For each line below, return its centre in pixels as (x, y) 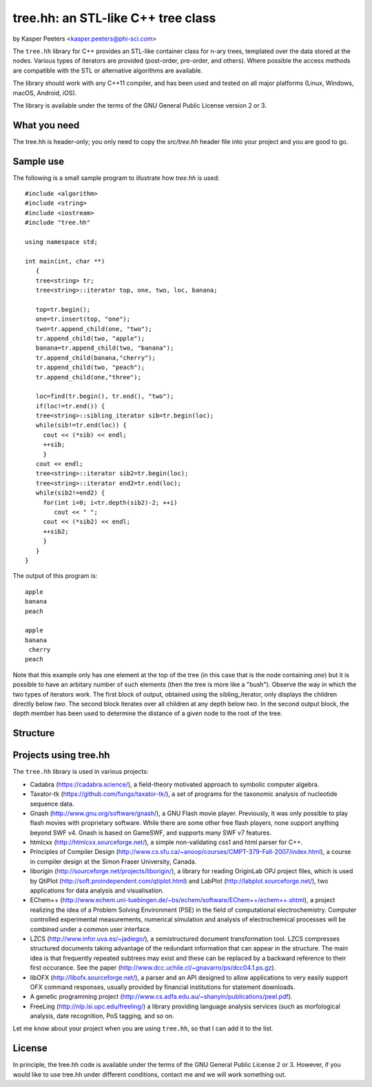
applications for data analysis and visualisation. (97, 890)
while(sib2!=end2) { (70, 493)
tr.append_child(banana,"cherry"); (96, 358)
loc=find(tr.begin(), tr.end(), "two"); (105, 396)
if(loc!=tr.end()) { (70, 406)
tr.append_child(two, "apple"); (90, 338)
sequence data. (52, 804)
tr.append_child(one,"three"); (88, 377)
